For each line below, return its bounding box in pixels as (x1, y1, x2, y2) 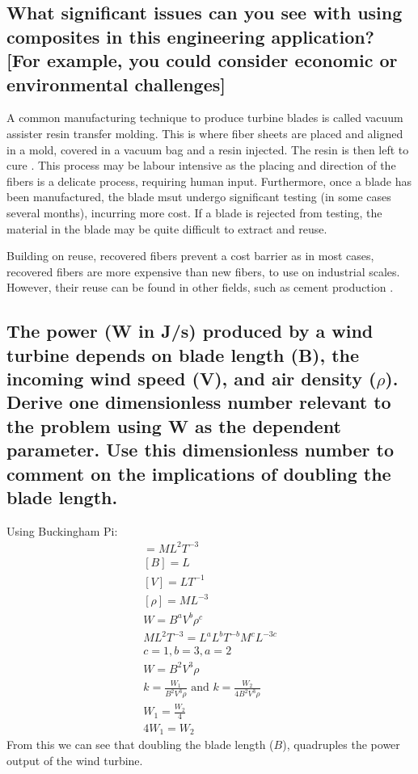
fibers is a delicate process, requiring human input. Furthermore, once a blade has (6, 172, 412, 189)
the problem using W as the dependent (6, 413, 341, 438)
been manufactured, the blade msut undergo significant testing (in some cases (6, 188, 391, 205)
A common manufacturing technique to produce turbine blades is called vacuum (6, 109, 403, 126)
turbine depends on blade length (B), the (6, 342, 360, 367)
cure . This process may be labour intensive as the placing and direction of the (6, 157, 396, 174)
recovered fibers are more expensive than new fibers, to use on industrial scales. (6, 263, 400, 280)
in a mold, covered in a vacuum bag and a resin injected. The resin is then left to (6, 141, 409, 158)
